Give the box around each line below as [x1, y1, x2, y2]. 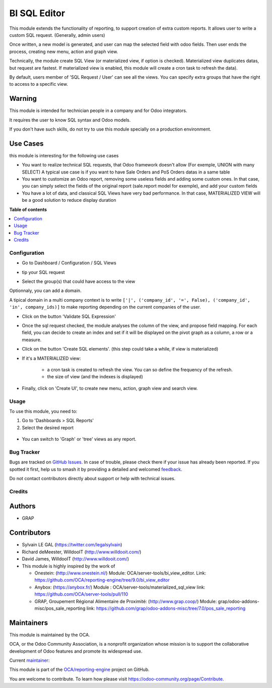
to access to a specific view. [9, 81, 68, 87]
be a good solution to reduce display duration [22, 197, 116, 203]
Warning [9, 94, 37, 103]
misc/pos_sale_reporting [34, 605, 86, 611]
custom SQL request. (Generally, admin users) [9, 32, 105, 38]
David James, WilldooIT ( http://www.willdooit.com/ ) [22, 556, 129, 562]
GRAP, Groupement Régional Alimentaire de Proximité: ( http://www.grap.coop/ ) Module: [34, 598, 217, 604]
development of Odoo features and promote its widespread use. [9, 648, 143, 654]
